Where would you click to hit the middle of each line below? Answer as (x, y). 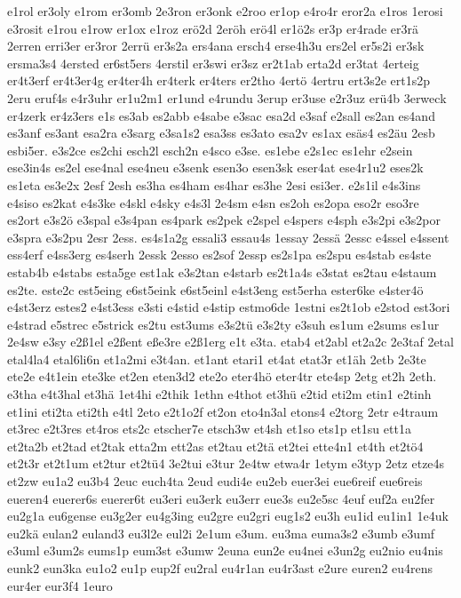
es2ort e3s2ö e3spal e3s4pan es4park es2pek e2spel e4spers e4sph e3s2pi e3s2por (224, 220)
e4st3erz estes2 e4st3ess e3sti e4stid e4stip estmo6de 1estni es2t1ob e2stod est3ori (229, 307)
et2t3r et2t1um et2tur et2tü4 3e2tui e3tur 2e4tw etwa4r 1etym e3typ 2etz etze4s (226, 463)
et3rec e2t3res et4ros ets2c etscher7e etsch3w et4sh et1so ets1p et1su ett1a (209, 429)
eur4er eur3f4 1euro (60, 585)
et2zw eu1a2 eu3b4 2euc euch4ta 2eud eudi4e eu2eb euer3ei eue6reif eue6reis (215, 481)
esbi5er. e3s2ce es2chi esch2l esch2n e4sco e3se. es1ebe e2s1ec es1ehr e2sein (210, 150)
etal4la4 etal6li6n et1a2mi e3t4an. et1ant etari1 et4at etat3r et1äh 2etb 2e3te (217, 359)
